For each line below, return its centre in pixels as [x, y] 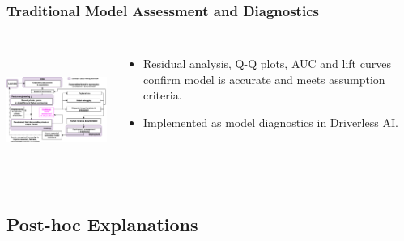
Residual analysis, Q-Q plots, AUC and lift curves [267, 63]
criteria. [163, 95]
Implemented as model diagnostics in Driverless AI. [271, 122]
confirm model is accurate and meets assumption [264, 79]
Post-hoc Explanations [102, 224]
